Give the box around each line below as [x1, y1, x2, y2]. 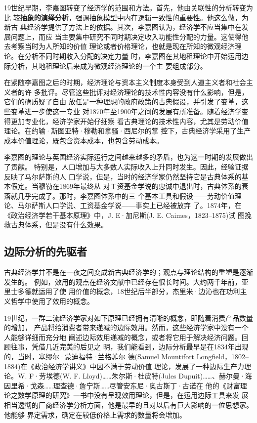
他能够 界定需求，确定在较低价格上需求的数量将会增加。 [4, 409, 186, 420]
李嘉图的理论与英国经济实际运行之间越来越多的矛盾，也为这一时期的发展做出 [4, 152, 253, 162]
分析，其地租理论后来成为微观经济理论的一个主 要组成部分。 [10, 60, 207, 71]
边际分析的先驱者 [4, 244, 87, 259]
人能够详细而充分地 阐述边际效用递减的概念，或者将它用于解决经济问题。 [4, 332, 242, 342]
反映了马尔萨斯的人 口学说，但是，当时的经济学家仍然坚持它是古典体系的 [4, 171, 242, 181]
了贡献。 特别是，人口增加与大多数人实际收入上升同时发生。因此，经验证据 [4, 161, 249, 171]
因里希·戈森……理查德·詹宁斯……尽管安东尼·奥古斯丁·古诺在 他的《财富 [4, 380, 240, 390]
